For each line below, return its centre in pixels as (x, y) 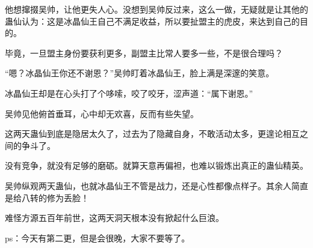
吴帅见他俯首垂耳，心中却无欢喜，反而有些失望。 (102, 113)
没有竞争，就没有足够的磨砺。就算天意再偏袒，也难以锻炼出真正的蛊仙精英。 (156, 165)
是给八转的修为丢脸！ (47, 197)
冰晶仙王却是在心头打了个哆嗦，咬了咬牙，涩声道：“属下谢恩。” (129, 93)
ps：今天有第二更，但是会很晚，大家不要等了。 (98, 237)
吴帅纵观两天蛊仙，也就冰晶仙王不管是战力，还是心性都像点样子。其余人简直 (156, 185)
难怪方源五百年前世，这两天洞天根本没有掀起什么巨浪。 (114, 218)
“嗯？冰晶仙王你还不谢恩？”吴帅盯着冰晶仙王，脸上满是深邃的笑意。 (140, 73)
